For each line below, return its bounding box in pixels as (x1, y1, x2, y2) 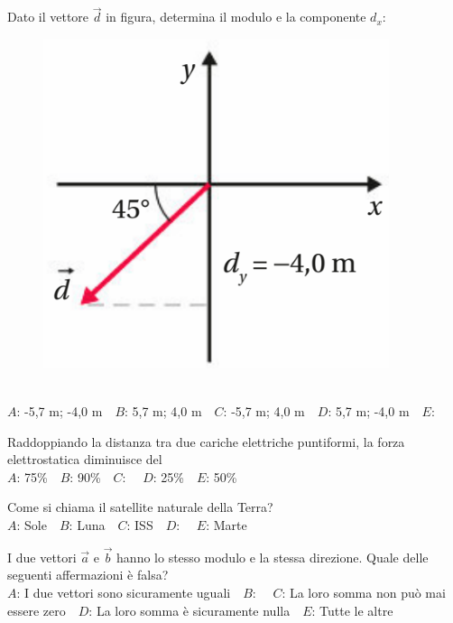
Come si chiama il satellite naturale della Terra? (7, 497, 273, 516)
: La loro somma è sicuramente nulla (88, 600, 291, 619)
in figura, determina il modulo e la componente (106, 7, 366, 26)
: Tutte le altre (311, 600, 393, 619)
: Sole (16, 515, 47, 534)
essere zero (7, 600, 66, 619)
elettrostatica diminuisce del (7, 450, 162, 469)
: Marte (206, 515, 247, 534)
